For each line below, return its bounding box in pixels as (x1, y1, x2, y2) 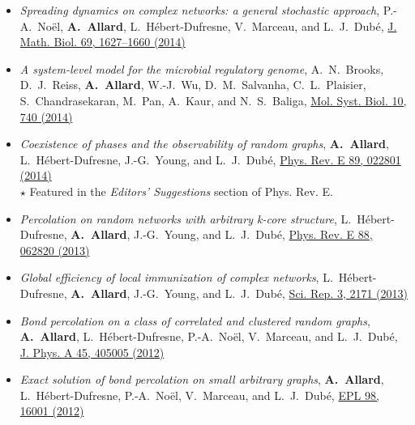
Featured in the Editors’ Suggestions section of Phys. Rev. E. (29, 182, 333, 199)
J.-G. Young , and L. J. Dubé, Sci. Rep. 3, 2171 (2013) (134, 284, 409, 301)
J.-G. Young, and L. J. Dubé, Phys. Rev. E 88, (134, 226, 373, 243)
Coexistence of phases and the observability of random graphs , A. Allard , (19, 135, 389, 152)
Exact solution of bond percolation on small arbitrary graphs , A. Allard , (19, 371, 384, 388)
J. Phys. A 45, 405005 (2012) (19, 343, 165, 360)
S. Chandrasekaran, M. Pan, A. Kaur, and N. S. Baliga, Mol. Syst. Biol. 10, (19, 91, 407, 108)
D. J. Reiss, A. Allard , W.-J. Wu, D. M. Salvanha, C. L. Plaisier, (19, 76, 366, 93)
